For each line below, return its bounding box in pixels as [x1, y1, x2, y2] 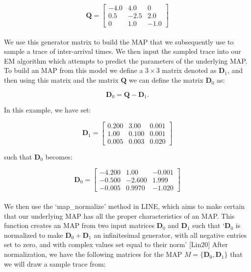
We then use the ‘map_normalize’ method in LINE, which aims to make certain [4, 201, 245, 211]
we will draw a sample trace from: [4, 258, 106, 269]
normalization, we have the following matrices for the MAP [4, 249, 182, 259]
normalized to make [4, 229, 63, 240]
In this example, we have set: [4, 105, 91, 115]
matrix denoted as [162, 65, 217, 75]
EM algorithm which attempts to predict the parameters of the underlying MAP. [4, 55, 248, 66]
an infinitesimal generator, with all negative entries [94, 229, 247, 240]
